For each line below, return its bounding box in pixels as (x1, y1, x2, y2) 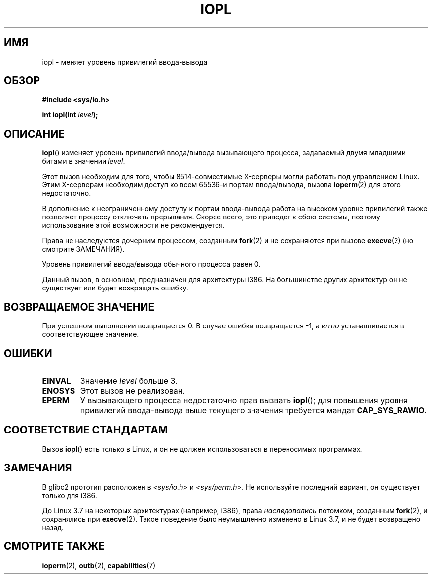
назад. (42, 523, 64, 532)
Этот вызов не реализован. (80, 385, 185, 396)
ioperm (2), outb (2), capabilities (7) (42, 561, 156, 570)
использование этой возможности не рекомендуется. (42, 221, 225, 230)
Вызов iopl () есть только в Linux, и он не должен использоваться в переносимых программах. (42, 444, 362, 453)
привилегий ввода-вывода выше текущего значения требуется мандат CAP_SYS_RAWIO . (80, 405, 427, 415)
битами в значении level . (42, 157, 125, 166)
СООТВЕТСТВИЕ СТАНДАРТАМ (4, 424, 168, 436)
